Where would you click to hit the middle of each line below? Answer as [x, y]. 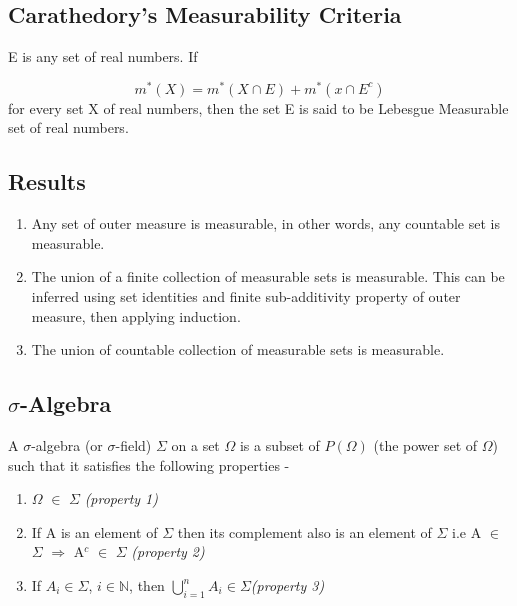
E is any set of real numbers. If [103, 56]
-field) [133, 445]
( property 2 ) [168, 551]
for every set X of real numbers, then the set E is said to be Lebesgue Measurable [258, 107]
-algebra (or [67, 445]
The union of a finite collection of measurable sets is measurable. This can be [268, 276]
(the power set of [425, 445]
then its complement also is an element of [304, 531]
